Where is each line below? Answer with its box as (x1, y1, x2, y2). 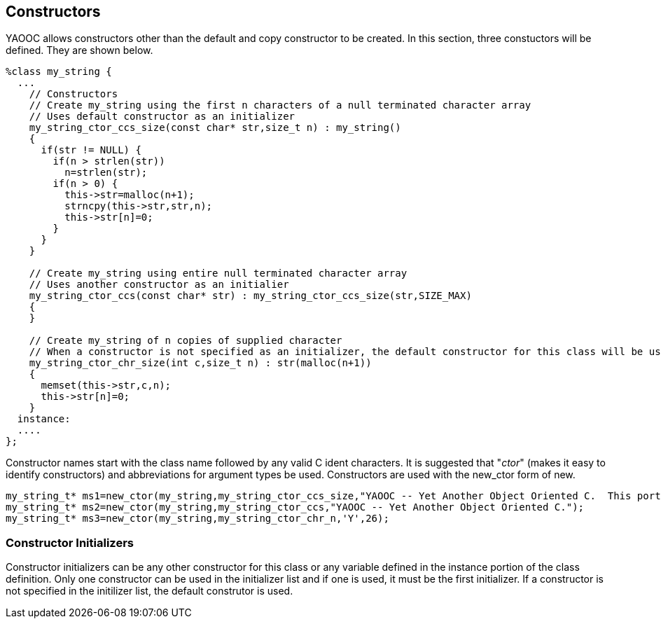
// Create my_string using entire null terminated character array (29, 268, 408, 279)
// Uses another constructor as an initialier (29, 279, 289, 291)
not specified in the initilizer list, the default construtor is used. (6, 585, 293, 597)
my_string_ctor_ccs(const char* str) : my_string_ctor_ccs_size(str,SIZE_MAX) (29, 290, 472, 302)
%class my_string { (6, 66, 112, 78)
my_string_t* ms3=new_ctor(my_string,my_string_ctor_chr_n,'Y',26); (6, 513, 389, 525)
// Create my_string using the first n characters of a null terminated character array (29, 99, 531, 111)
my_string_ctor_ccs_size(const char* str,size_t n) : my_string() (29, 122, 401, 134)
